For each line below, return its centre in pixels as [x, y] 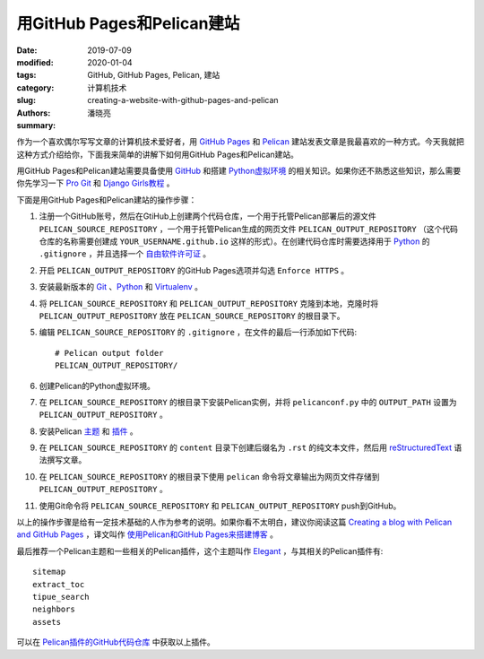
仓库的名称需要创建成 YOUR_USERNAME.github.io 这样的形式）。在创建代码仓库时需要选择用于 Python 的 [234, 241]
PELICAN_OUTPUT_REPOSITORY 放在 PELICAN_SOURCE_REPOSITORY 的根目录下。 [192, 316]
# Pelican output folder [109, 353]
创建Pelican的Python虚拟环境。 [97, 386]
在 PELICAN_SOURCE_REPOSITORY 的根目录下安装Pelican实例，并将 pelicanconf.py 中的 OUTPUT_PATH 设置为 [248, 402]
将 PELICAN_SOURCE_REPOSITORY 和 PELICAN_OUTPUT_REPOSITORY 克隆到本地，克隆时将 [209, 303]
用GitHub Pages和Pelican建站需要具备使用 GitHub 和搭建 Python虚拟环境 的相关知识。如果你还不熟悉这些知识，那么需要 [239, 171]
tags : [26, 75]
